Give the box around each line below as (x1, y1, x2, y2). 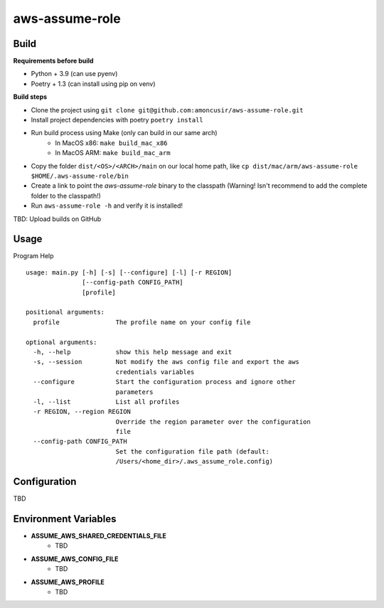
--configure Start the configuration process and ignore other (33, 378, 296, 386)
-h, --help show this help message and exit (33, 348, 233, 356)
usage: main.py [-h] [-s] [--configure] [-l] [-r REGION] (26, 268, 233, 277)
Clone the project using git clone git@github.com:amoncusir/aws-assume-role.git (31, 105, 304, 114)
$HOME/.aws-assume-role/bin (31, 171, 129, 180)
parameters (115, 388, 154, 396)
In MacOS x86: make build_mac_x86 (55, 139, 168, 147)
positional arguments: (26, 308, 105, 316)
